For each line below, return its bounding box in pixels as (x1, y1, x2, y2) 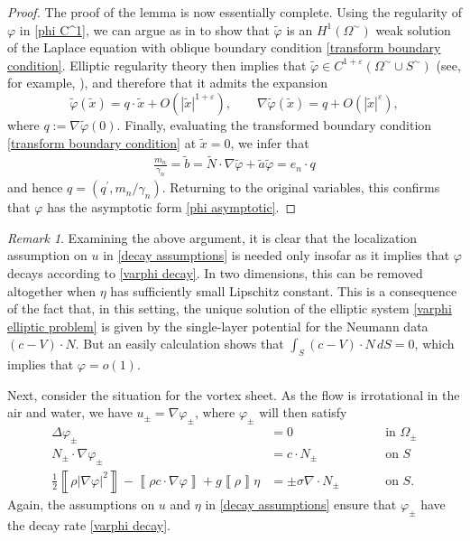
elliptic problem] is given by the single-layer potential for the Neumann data (7, 316, 429, 335)
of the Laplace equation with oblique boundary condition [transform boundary (7, 38, 441, 57)
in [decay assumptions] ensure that (205, 494, 397, 513)
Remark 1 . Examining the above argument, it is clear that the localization (7, 228, 418, 247)
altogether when (7, 281, 97, 300)
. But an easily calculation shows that (75, 334, 284, 353)
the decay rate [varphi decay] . (7, 515, 170, 534)
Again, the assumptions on (7, 494, 155, 513)
